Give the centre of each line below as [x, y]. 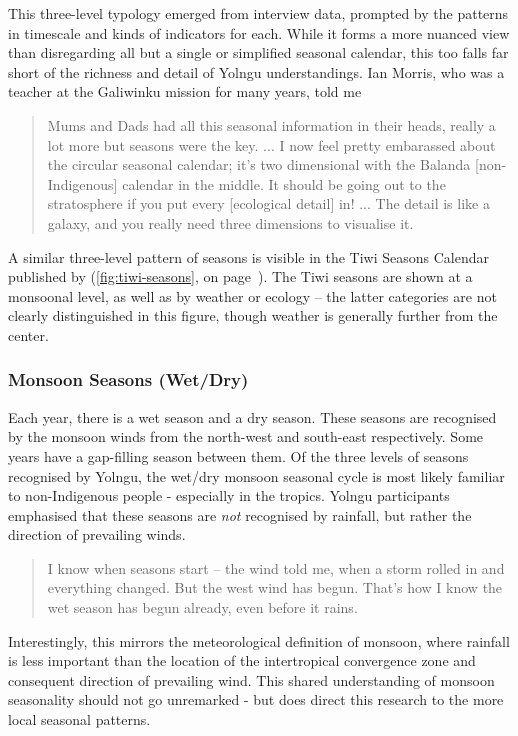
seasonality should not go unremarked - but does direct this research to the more [256, 699]
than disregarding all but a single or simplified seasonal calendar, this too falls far [258, 52]
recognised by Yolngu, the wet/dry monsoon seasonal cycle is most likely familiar [256, 475]
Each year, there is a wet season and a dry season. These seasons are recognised [252, 416]
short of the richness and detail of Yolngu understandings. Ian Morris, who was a [256, 71]
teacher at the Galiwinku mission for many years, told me [185, 91]
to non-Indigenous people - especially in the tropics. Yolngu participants [229, 495]
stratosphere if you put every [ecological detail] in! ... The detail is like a [268, 203]
